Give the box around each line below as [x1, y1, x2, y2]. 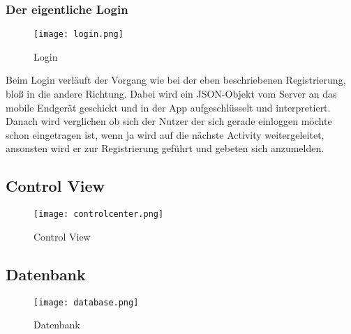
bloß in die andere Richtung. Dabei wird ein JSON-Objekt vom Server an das [6, 86, 337, 101]
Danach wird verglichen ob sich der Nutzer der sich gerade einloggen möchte [6, 114, 332, 128]
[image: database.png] [33, 297, 139, 308]
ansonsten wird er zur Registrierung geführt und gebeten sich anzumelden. [6, 141, 324, 155]
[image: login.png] [33, 29, 124, 40]
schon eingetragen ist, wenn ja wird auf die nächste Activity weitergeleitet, [6, 127, 324, 142]
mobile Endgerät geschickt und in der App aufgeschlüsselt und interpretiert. [6, 100, 331, 114]
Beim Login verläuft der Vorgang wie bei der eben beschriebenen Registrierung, [6, 73, 346, 87]
